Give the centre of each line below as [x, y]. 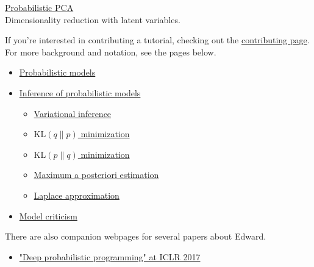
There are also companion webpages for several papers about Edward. [136, 236]
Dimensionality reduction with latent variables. [93, 19]
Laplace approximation [77, 195]
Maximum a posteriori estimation [96, 175]
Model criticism [48, 215]
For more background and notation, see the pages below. [111, 52]
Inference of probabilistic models [80, 92]
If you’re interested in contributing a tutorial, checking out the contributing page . [157, 40]
